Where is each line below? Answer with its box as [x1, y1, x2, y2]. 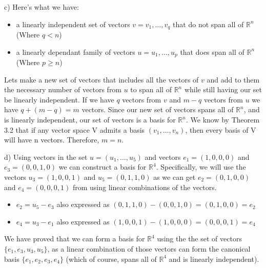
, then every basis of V [185, 124, 256, 135]
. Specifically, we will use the [156, 161, 246, 172]
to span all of [130, 84, 172, 95]
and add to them [207, 74, 260, 85]
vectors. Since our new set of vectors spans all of [81, 104, 234, 115]
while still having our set [184, 84, 262, 95]
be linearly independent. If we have [4, 94, 114, 105]
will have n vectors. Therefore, [4, 134, 99, 145]
